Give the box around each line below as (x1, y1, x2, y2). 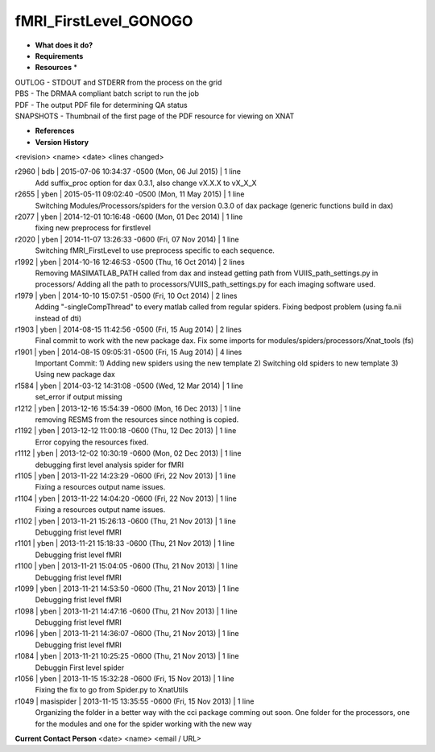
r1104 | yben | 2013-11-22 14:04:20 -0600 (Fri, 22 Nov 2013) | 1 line (14, 494, 238, 503)
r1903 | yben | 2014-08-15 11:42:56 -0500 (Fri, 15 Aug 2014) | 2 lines (14, 324, 242, 334)
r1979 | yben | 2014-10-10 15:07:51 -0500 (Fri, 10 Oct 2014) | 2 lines (14, 291, 238, 300)
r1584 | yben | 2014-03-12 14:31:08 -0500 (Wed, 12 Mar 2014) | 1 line (14, 381, 243, 390)
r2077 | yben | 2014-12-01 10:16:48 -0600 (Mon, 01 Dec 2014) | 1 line (14, 212, 243, 221)
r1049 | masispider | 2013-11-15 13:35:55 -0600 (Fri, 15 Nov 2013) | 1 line (14, 696, 255, 706)
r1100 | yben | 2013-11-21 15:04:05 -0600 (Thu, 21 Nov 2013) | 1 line (14, 561, 238, 571)
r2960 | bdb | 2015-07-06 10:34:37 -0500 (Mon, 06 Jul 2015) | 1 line (14, 167, 242, 176)
